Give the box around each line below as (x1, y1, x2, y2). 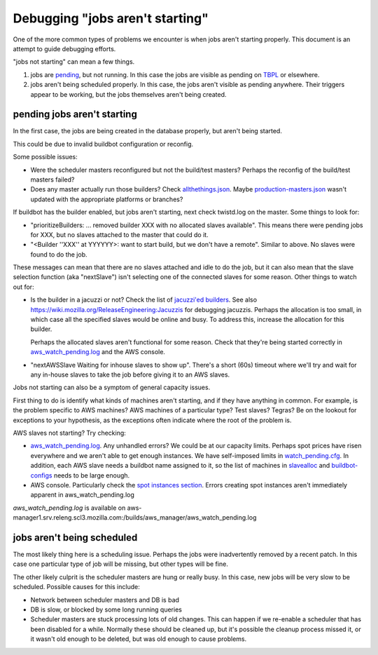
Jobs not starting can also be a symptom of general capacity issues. (13, 383, 211, 392)
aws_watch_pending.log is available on (13, 504, 126, 512)
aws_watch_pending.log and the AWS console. (30, 348, 166, 356)
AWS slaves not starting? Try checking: (13, 428, 126, 437)
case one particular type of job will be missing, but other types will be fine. (13, 560, 229, 568)
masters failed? (30, 175, 75, 184)
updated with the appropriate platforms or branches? (30, 195, 183, 203)
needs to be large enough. (53, 471, 130, 480)
